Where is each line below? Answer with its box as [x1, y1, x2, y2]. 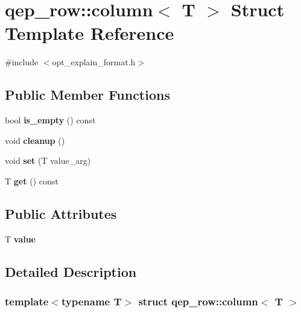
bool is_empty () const [5, 114, 96, 126]
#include [5, 56, 39, 68]
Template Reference [5, 21, 174, 45]
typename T [61, 293, 122, 308]
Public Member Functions [5, 85, 170, 104]
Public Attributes [5, 204, 117, 223]
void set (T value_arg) [5, 154, 91, 167]
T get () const [5, 174, 59, 187]
